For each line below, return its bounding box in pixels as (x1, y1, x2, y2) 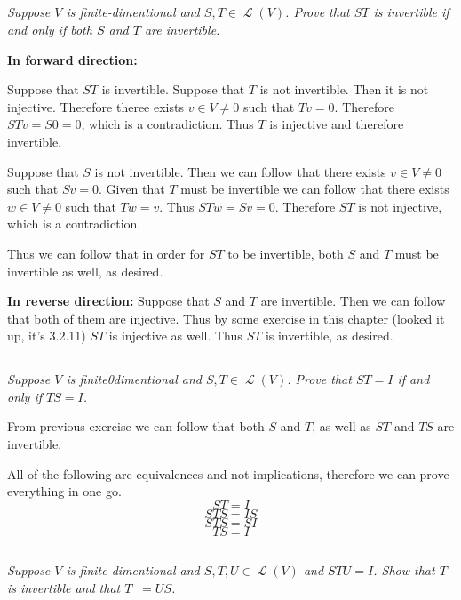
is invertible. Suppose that (101, 80, 245, 99)
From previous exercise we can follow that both (7, 417, 265, 436)
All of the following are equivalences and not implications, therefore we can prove (7, 464, 449, 483)
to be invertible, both (227, 244, 344, 262)
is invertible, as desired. (265, 326, 393, 345)
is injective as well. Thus (108, 326, 242, 345)
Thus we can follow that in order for (7, 244, 205, 262)
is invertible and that (7, 578, 121, 596)
